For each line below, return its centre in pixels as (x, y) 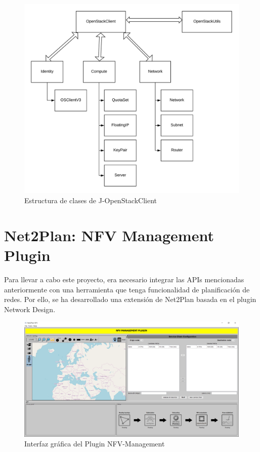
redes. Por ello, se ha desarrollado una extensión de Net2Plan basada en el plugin (130, 299)
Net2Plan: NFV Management (109, 235)
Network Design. (30, 309)
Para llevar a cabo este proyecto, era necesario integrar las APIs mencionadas (124, 279)
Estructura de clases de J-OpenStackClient (91, 200)
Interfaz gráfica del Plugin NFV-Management (95, 444)
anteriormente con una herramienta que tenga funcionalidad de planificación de (127, 289)
